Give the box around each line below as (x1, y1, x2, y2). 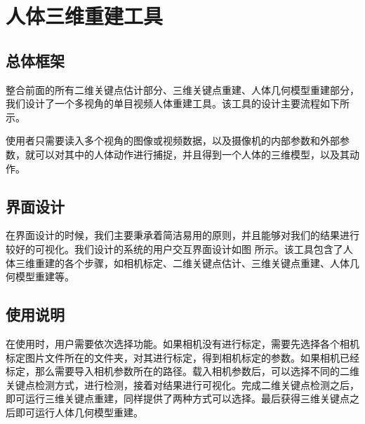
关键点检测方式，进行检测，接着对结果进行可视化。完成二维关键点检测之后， (6, 377, 359, 392)
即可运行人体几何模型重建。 (15, 404, 143, 419)
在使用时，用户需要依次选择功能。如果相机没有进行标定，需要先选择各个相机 (6, 336, 359, 350)
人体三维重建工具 (6, 1, 164, 30)
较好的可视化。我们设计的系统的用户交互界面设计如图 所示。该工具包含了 (6, 241, 343, 256)
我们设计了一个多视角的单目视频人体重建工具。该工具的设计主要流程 (6, 96, 320, 111)
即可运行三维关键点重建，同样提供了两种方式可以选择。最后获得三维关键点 (6, 391, 350, 406)
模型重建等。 (15, 269, 74, 284)
